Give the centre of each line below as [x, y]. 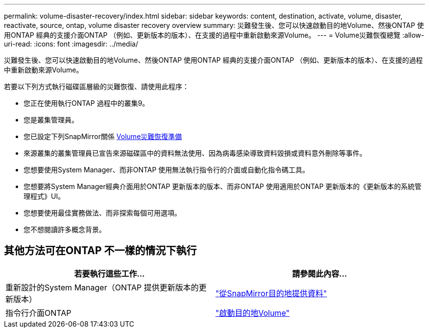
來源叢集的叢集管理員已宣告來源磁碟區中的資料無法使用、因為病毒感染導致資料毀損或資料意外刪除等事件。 [195, 153]
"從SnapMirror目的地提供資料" [271, 293]
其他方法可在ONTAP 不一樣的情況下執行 [100, 251]
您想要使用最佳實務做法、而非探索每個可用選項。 [102, 213]
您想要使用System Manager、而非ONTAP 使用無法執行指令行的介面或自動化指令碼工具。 [167, 170]
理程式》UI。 [44, 196]
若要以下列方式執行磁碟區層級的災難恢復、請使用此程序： [96, 86]
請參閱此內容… [320, 273]
